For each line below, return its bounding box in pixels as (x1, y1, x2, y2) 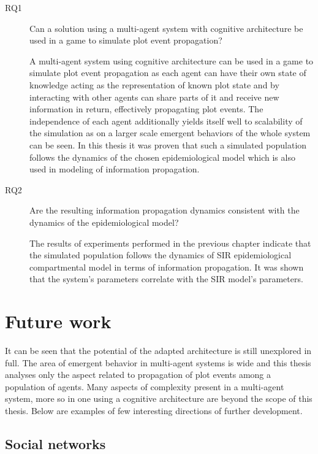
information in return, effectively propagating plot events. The (29, 102, 263, 115)
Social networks (5, 434, 106, 453)
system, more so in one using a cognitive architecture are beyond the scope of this (5, 392, 312, 405)
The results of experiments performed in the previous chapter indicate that (29, 236, 311, 249)
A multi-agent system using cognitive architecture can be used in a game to (29, 54, 314, 67)
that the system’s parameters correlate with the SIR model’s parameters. (29, 272, 303, 285)
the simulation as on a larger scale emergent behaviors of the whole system (29, 126, 311, 139)
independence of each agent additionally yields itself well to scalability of (29, 114, 303, 127)
